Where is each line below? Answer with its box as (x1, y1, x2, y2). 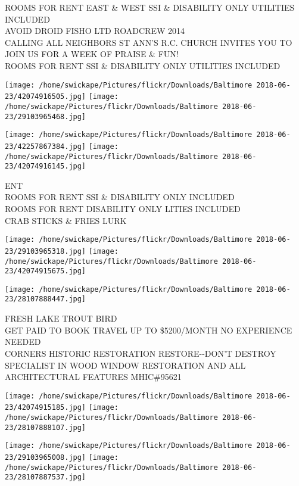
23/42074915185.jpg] (5, 403, 86, 412)
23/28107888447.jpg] (5, 295, 86, 304)
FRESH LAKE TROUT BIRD (5, 312, 117, 325)
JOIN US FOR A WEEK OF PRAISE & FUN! (5, 48, 179, 60)
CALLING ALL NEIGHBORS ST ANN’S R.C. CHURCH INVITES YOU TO (5, 36, 292, 48)
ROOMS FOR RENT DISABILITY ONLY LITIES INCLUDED (5, 202, 241, 214)
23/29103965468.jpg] (5, 112, 86, 121)
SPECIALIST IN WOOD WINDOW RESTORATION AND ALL (5, 359, 246, 371)
